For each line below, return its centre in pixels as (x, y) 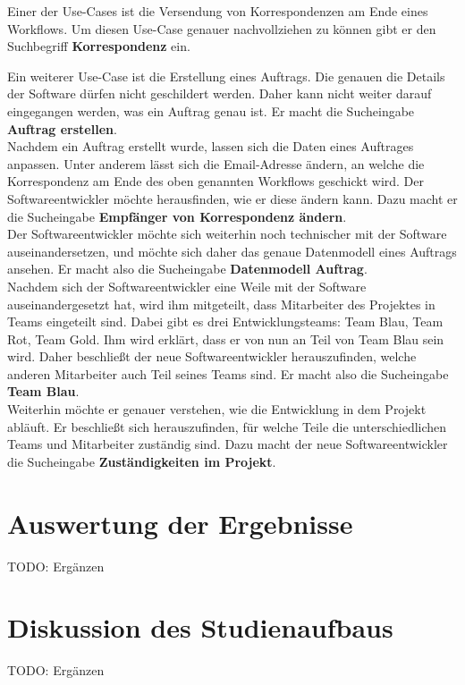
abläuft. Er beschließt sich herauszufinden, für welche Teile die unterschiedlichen (227, 426)
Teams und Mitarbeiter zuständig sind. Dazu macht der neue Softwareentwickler (228, 444)
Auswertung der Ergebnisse (180, 523)
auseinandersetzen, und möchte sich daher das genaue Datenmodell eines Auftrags (232, 251)
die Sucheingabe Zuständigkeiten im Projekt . (142, 461)
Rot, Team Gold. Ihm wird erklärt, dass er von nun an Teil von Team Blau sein (226, 338)
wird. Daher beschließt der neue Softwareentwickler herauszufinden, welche (212, 356)
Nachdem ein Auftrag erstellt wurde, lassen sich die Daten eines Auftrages (211, 146)
